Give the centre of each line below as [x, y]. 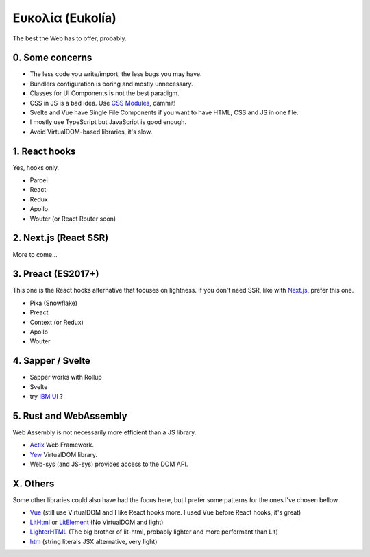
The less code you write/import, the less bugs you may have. [116, 74]
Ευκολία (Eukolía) [64, 18]
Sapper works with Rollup [66, 377]
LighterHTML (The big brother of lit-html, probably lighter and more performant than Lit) [154, 532]
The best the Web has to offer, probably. [70, 38]
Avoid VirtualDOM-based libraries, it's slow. [91, 132]
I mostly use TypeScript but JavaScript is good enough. [108, 122]
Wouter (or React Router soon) [73, 219]
